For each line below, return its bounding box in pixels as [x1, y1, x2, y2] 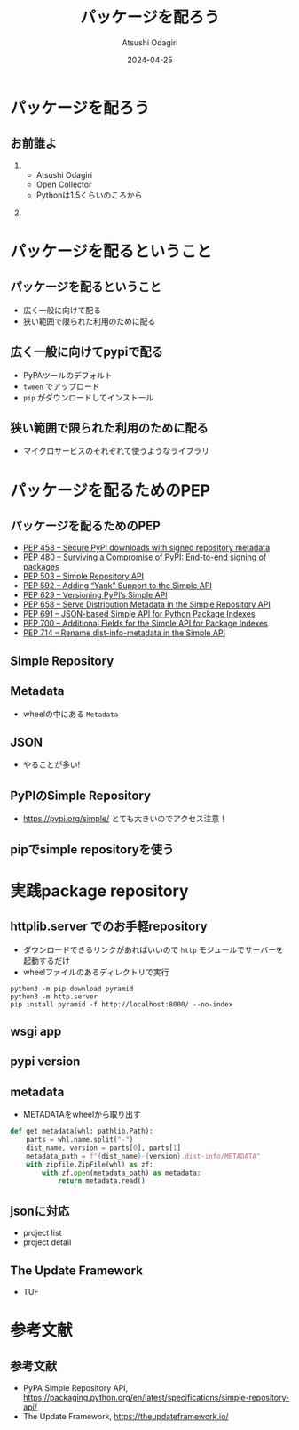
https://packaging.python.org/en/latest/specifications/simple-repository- [22, 1392, 290, 1402]
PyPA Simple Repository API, [22, 1382, 129, 1393]
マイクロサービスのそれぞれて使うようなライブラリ [22, 446, 210, 456]
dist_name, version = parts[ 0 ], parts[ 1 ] [26, 1143, 181, 1152]
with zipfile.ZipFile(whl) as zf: [26, 1159, 153, 1169]
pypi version [10, 1054, 81, 1070]
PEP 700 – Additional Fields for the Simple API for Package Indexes [22, 618, 269, 629]
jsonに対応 [10, 1203, 70, 1218]
